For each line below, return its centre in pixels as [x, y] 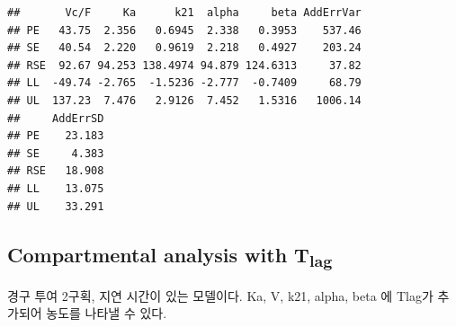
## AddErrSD [56, 118]
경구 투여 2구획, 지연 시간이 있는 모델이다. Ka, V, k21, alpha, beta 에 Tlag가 [220, 295]
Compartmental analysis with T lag [170, 256]
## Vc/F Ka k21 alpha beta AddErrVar [184, 13]
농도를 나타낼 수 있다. [107, 313]
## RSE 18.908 [56, 171]
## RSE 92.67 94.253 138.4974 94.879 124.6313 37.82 [184, 65]
